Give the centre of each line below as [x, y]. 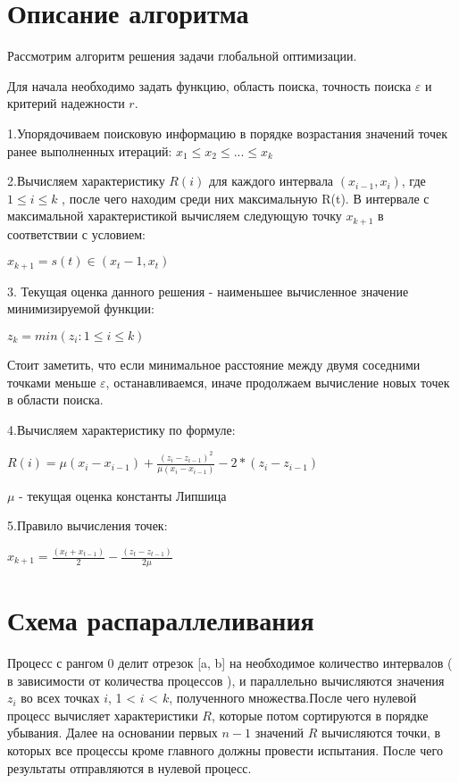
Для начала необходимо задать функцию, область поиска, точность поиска [209, 85]
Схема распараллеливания [161, 620]
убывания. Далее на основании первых [113, 733]
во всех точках [60, 698]
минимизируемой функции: [81, 308]
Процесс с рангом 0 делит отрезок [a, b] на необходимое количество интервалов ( [230, 662]
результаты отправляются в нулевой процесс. [129, 767]
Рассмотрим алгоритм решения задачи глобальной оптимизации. [182, 56]
